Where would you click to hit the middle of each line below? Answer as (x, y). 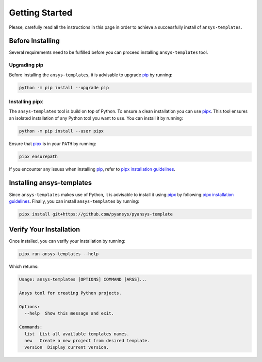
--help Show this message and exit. (69, 313)
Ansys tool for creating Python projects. (70, 293)
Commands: (31, 327)
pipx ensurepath (39, 156)
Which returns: (24, 266)
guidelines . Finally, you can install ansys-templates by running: (74, 201)
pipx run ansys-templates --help (59, 254)
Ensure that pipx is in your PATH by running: (53, 144)
